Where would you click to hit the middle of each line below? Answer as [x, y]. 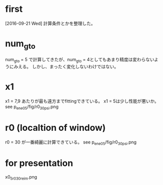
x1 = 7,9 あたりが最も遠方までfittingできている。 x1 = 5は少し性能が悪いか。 [82, 101]
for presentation [39, 163]
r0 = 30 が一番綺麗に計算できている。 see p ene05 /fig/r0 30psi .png [71, 143]
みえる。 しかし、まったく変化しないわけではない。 [66, 67]
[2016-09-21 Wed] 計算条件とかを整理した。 [50, 23]
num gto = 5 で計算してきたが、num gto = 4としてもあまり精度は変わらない [80, 60]
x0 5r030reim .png [21, 177]
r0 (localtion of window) [56, 128]
